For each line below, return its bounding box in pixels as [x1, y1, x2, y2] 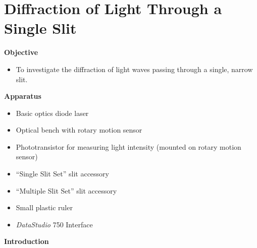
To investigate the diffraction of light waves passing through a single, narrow [16, 64, 253, 74]
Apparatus [4, 91, 41, 101]
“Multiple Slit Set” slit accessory [16, 185, 117, 196]
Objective [4, 47, 38, 57]
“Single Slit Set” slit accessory [16, 168, 109, 179]
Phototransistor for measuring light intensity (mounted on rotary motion [16, 141, 241, 152]
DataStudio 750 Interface [16, 219, 93, 229]
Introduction [4, 236, 49, 246]
